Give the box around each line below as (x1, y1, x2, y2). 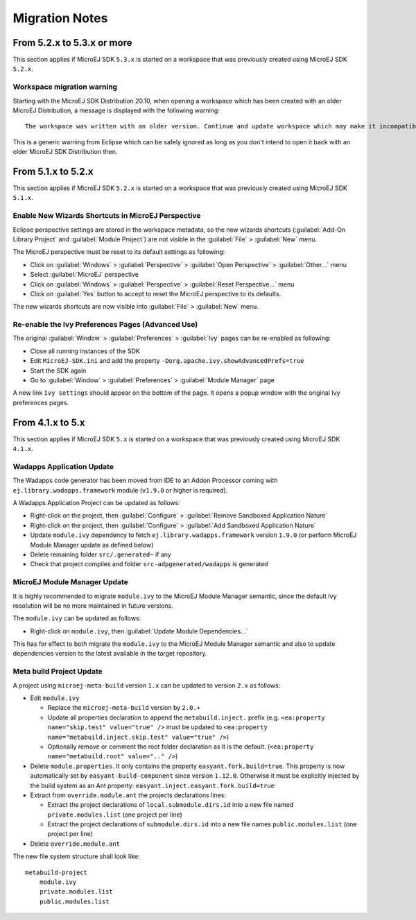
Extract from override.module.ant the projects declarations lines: (30, 791, 227, 799)
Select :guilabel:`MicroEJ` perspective (30, 271, 139, 279)
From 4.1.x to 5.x (12, 416, 85, 428)
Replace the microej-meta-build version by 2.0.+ (47, 704, 201, 712)
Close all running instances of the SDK (30, 347, 140, 355)
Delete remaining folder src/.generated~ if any (30, 550, 171, 559)
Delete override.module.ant (30, 840, 121, 848)
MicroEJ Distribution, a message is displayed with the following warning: (12, 106, 220, 114)
